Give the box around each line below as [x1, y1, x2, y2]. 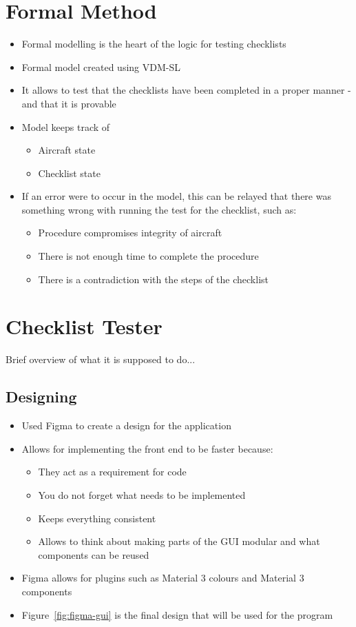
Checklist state [38, 165, 101, 180]
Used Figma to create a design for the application [21, 418, 231, 433]
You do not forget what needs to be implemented [38, 487, 246, 502]
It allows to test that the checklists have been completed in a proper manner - [21, 83, 351, 97]
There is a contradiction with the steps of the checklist [38, 271, 269, 286]
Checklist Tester [6, 312, 163, 340]
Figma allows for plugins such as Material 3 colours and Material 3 [21, 571, 304, 585]
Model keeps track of [21, 119, 110, 134]
